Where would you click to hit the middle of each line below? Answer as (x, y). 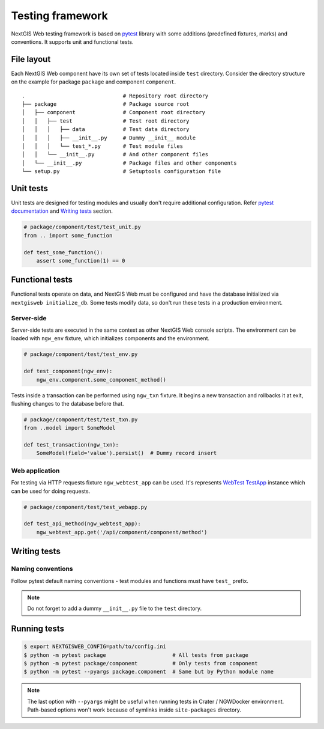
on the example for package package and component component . (94, 82)
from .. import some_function (68, 235)
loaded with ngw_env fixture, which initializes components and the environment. (110, 338)
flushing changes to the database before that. (67, 403)
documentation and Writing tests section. (62, 211)
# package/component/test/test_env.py (81, 354)
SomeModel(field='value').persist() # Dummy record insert (127, 453)
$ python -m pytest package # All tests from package (136, 655)
